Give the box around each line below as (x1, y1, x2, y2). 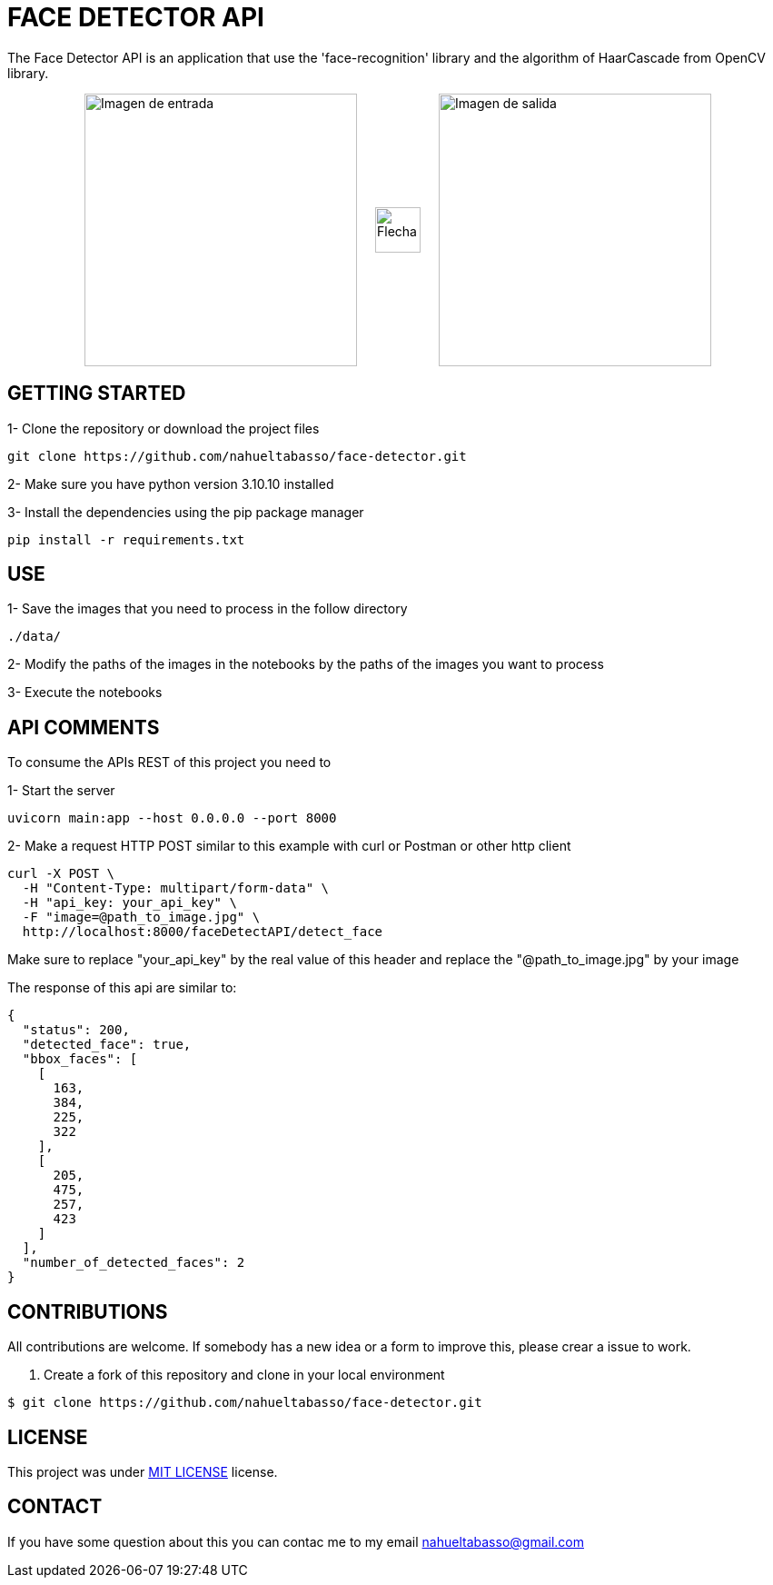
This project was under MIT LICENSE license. (7, 1463, 278, 1480)
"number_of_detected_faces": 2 (22, 1255, 245, 1271)
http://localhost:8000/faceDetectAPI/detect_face (22, 924, 383, 940)
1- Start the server (7, 783, 115, 799)
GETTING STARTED (7, 382, 186, 405)
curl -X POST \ (7, 866, 115, 882)
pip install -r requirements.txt (7, 532, 245, 547)
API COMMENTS (7, 715, 160, 739)
